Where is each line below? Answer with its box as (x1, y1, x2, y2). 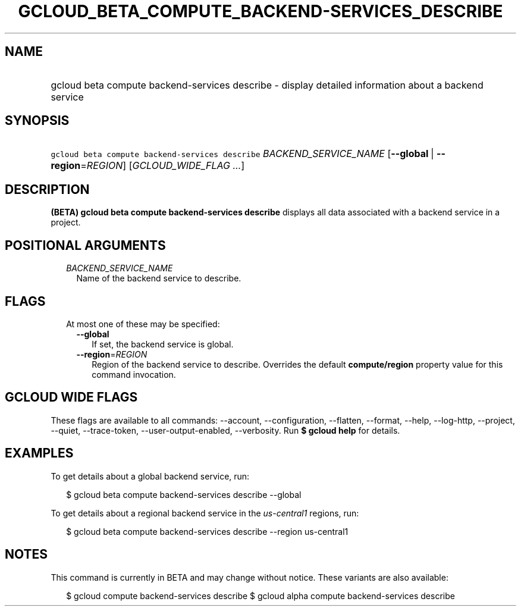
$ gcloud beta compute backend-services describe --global (66, 489, 302, 500)
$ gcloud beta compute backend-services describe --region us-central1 (66, 526, 349, 537)
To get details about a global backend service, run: (51, 471, 250, 481)
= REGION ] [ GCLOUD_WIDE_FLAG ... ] (80, 159, 245, 172)
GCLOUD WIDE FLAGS (5, 390, 138, 405)
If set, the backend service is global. (92, 339, 234, 349)
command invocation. (92, 369, 176, 380)
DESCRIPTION (5, 181, 90, 197)
